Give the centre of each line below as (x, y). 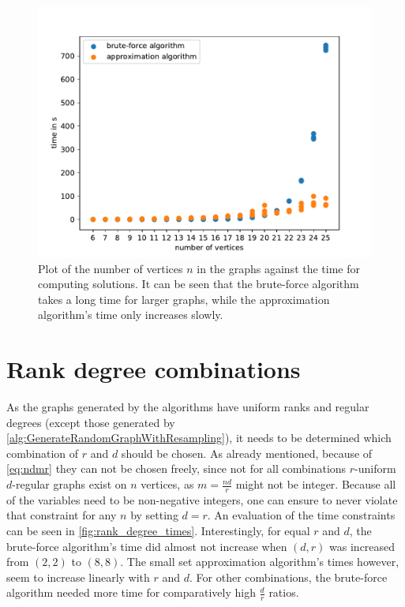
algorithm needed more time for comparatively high (131, 592)
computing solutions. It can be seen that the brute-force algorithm (199, 284)
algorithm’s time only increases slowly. (131, 315)
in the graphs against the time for (278, 268)
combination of (43, 453)
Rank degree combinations (154, 369)
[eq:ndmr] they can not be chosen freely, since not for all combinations (176, 468)
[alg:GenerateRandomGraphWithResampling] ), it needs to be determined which (199, 438)
